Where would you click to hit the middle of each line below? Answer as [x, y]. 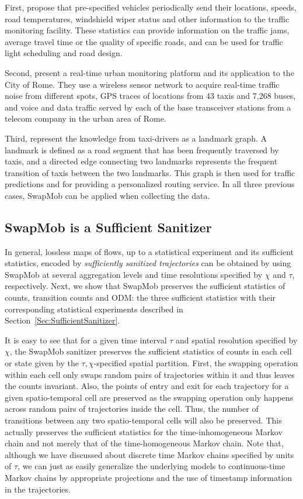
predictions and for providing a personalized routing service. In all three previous [150, 184]
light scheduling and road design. [64, 53]
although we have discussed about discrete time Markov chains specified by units [149, 454]
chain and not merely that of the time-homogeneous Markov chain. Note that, [144, 443]
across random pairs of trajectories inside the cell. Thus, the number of [132, 409]
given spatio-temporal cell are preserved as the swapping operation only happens [149, 397]
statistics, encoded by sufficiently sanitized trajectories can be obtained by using [148, 263]
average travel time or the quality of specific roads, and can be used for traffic [144, 41]
